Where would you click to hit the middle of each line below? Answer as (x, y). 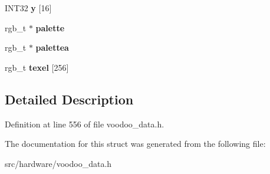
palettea (52, 47)
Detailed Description (69, 99)
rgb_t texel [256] (37, 67)
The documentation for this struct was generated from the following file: (135, 144)
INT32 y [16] (28, 8)
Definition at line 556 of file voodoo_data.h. (85, 124)
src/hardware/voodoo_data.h (58, 163)
